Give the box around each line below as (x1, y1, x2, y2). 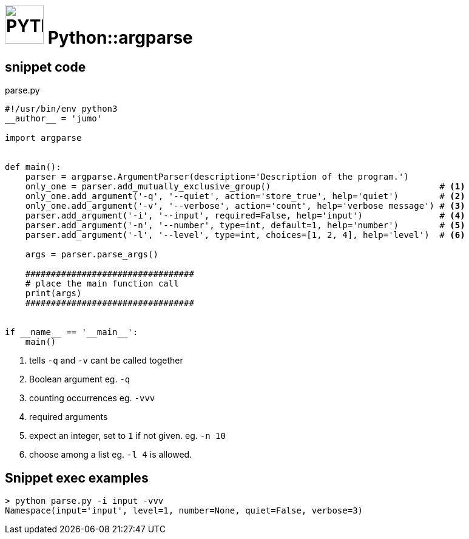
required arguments (29, 412, 108, 422)
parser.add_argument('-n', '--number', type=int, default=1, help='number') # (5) (25, 220, 465, 231)
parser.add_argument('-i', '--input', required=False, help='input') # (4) (25, 211, 465, 221)
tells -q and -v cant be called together (29, 355, 183, 366)
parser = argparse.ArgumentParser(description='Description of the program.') (25, 172, 409, 182)
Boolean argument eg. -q (29, 374, 130, 385)
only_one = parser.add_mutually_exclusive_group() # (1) (25, 181, 465, 192)
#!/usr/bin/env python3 (5, 104, 118, 114)
